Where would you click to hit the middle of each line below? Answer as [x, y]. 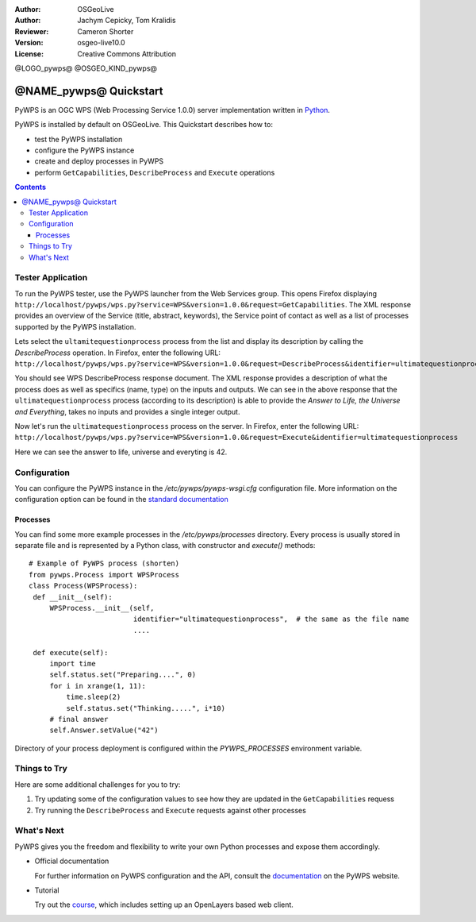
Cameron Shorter [106, 31]
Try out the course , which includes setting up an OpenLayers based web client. [164, 905]
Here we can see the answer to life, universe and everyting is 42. [121, 452]
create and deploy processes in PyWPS [99, 161]
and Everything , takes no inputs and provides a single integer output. [127, 411]
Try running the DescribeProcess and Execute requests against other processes [171, 810]
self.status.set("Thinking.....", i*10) [146, 708]
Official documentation [72, 861]
